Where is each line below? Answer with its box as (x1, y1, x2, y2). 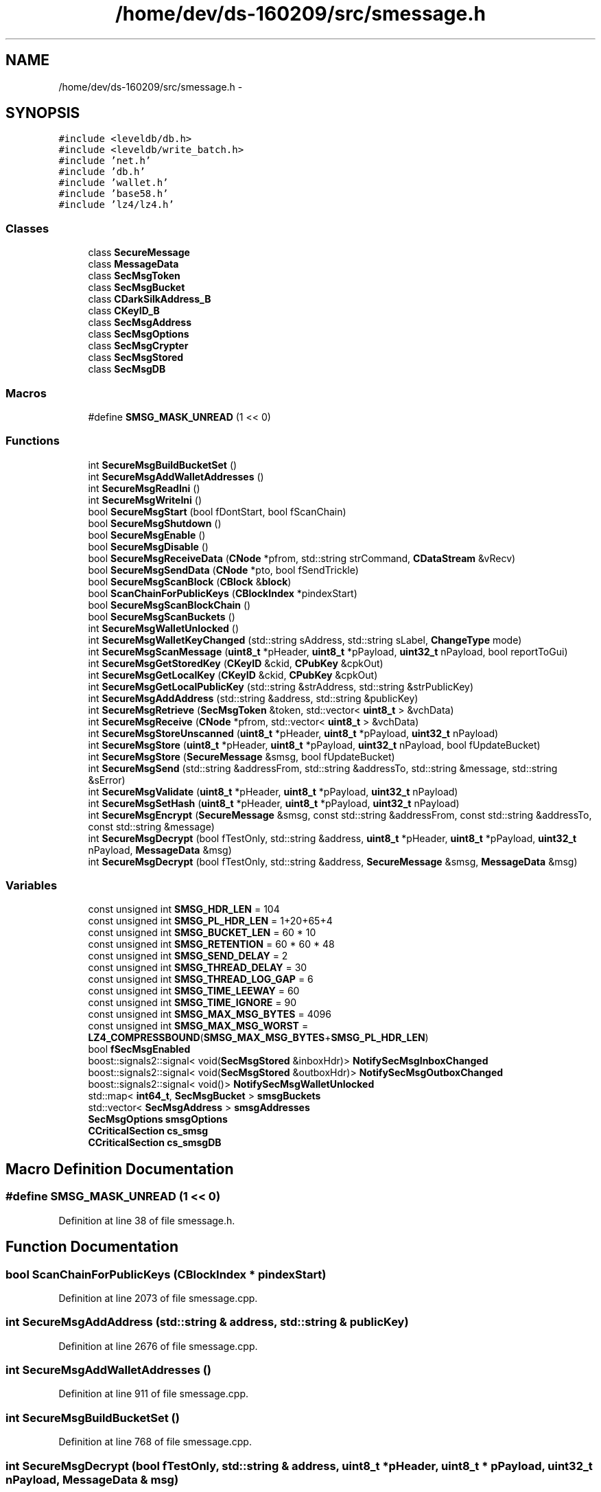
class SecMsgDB (88, 363, 166, 375)
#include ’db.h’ (58, 166, 145, 178)
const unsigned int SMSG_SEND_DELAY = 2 (88, 950, 288, 962)
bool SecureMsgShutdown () (88, 517, 222, 529)
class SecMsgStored (88, 351, 184, 364)
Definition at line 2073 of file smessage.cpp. (58, 1292, 258, 1304)
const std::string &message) (88, 820, 215, 832)
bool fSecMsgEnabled (88, 1043, 191, 1056)
